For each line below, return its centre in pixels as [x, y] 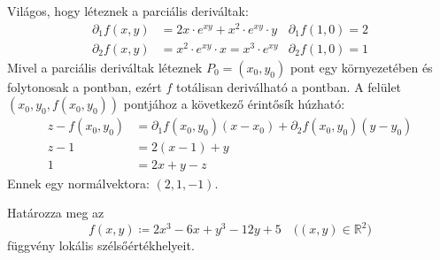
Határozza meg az [56, 213]
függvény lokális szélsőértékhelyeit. [101, 245]
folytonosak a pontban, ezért [85, 86]
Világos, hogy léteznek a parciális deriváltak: [128, 11]
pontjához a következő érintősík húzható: [234, 104]
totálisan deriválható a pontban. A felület [289, 86]
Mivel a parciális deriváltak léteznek [105, 67]
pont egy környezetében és [361, 67]
